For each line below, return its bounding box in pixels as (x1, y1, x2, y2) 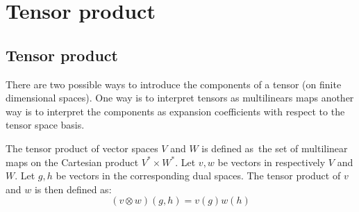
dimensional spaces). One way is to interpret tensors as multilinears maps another (6, 90, 354, 105)
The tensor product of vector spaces (6, 140, 158, 155)
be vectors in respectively (217, 154, 326, 169)
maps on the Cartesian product (6, 154, 139, 169)
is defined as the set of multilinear (201, 140, 348, 155)
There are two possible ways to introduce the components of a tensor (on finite (6, 76, 342, 91)
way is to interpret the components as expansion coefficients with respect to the (6, 104, 345, 118)
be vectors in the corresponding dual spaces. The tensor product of (56, 168, 341, 183)
